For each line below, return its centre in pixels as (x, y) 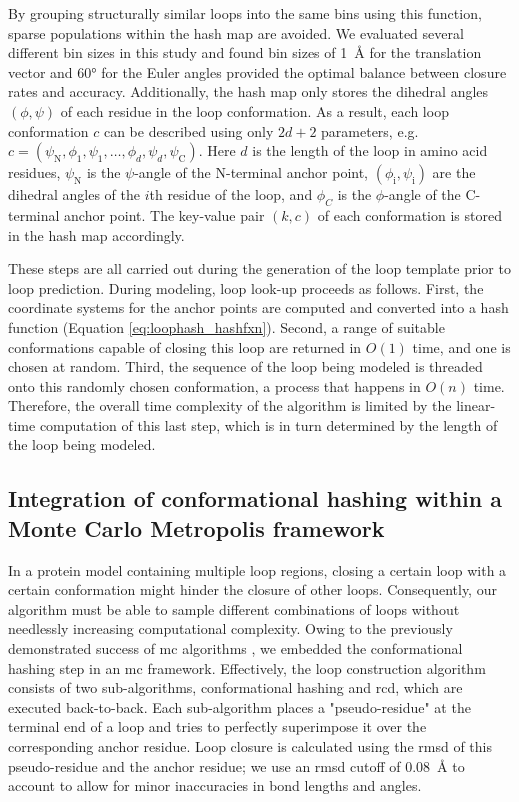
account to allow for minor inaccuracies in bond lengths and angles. (215, 785)
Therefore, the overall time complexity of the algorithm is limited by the (230, 405)
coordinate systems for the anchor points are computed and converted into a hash (258, 307)
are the (454, 172)
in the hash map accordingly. (96, 234)
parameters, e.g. (370, 130)
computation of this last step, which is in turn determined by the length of (268, 424)
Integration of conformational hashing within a (255, 498)
